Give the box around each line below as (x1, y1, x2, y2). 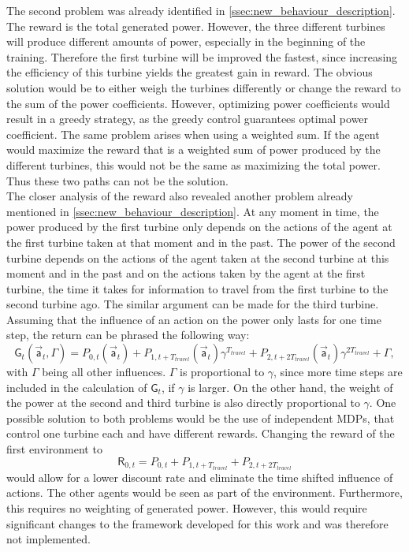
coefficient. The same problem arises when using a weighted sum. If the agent (6, 125, 380, 142)
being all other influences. (42, 364, 166, 380)
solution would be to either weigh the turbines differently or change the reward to (6, 79, 401, 95)
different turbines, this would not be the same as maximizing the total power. (6, 156, 381, 173)
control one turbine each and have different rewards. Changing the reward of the (6, 425, 395, 442)
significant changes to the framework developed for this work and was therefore (6, 515, 389, 531)
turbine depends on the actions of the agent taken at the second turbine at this (6, 249, 389, 266)
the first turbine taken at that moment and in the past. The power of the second (6, 233, 396, 250)
